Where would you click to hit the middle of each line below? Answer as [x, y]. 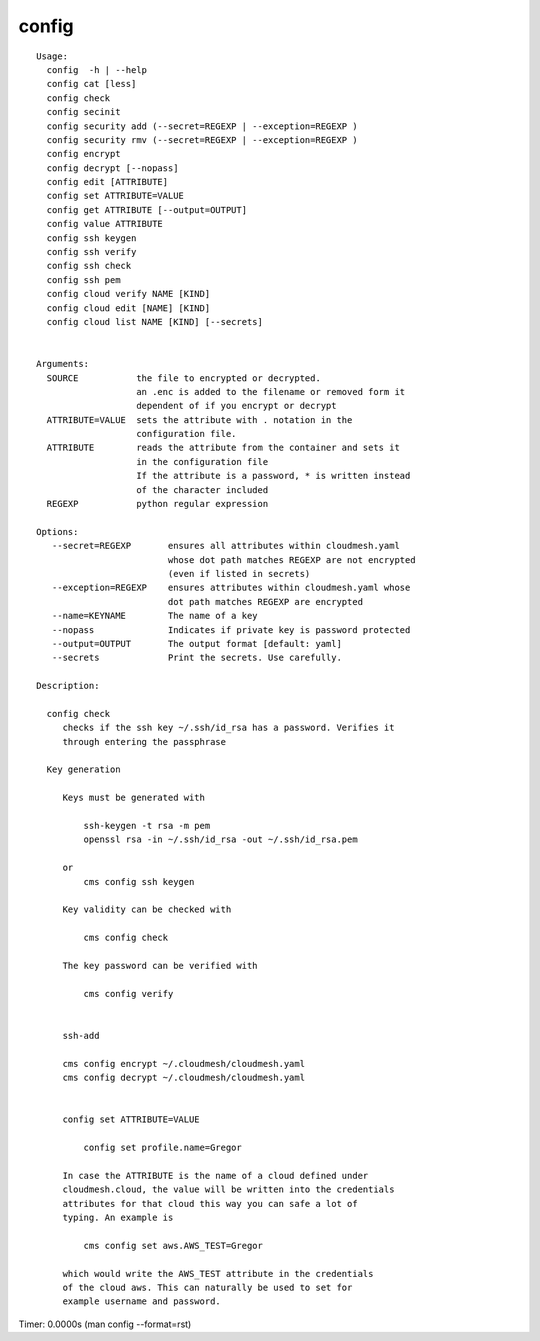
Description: [68, 686]
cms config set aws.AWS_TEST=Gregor [173, 1245]
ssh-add [81, 1035]
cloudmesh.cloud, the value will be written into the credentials [228, 1189]
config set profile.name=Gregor [162, 1148]
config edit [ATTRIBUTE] [107, 182]
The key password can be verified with [160, 965]
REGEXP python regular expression [157, 504]
